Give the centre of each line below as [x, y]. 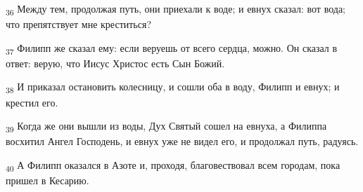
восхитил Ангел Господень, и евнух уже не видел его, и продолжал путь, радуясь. [182, 141]
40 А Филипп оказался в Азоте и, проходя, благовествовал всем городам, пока [173, 165]
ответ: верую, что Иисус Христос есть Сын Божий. [115, 63]
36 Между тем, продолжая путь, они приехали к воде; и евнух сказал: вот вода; [176, 9]
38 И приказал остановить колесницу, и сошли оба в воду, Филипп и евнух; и [173, 88]
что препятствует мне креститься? [79, 24]
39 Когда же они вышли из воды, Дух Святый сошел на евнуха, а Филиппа [166, 126]
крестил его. [32, 102]
